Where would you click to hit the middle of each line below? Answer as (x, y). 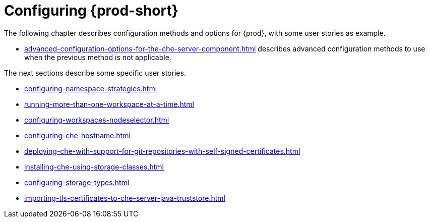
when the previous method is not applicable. (98, 57)
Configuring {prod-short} (91, 11)
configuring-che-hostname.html (77, 135)
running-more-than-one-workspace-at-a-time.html (109, 104)
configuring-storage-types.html (77, 182)
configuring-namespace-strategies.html (91, 88)
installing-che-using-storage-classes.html (94, 166)
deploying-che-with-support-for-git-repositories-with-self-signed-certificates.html (162, 151)
